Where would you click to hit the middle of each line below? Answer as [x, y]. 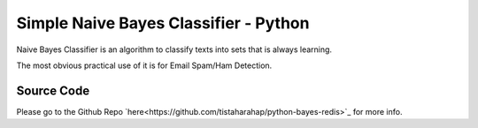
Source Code [53, 90]
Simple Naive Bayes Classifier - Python [163, 23]
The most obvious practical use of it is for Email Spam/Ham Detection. [144, 65]
